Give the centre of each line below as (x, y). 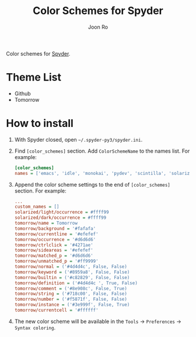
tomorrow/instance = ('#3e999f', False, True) (72, 305)
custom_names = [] (37, 207)
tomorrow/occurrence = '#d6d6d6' (55, 239)
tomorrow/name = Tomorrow (46, 223)
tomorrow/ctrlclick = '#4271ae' (54, 245)
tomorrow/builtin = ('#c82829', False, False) (72, 277)
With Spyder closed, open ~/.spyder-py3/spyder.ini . (78, 139)
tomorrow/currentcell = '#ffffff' (56, 310)
